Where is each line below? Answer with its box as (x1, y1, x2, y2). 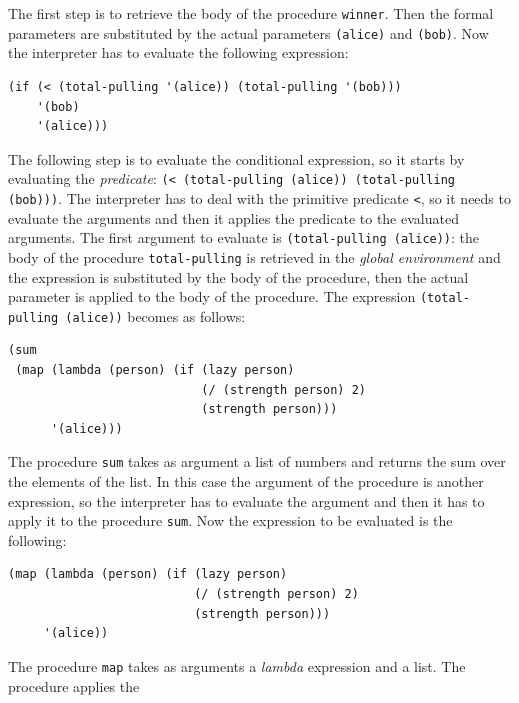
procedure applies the (8, 675, 140, 696)
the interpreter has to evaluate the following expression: (8, 42, 349, 63)
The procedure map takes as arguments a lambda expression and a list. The (8, 655, 466, 676)
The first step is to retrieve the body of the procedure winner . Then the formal (8, 3, 494, 23)
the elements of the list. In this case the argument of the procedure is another (8, 471, 484, 492)
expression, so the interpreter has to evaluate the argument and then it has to (8, 490, 485, 511)
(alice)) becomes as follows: (65, 305, 246, 326)
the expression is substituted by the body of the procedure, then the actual (8, 266, 469, 287)
